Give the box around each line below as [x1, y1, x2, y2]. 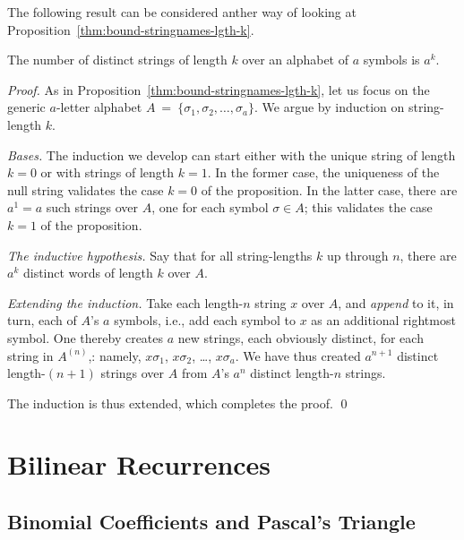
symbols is [363, 50, 420, 69]
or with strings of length [40, 163, 175, 182]
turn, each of [7, 311, 77, 330]
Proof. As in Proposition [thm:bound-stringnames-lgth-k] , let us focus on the [7, 80, 430, 99]
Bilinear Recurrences [7, 446, 271, 483]
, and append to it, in [338, 293, 454, 312]
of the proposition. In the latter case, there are [201, 180, 458, 199]
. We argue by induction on [254, 98, 405, 116]
